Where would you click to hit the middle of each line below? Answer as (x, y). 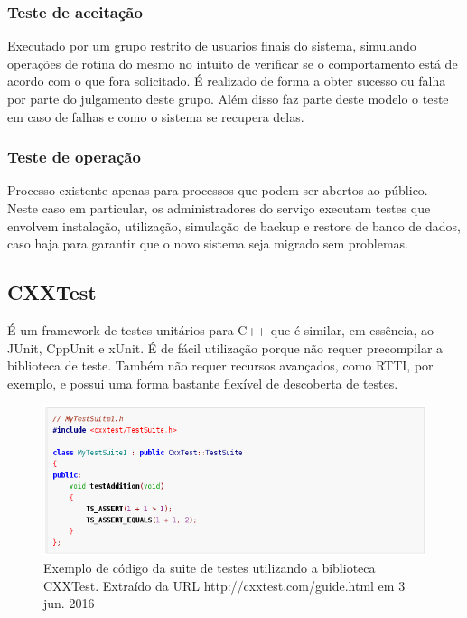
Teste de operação (74, 157)
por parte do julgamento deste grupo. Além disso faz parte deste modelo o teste (228, 98)
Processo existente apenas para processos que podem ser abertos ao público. (218, 190)
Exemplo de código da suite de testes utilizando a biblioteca (210, 568)
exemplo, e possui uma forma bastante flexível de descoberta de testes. (203, 383)
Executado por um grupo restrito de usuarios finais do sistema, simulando (212, 46)
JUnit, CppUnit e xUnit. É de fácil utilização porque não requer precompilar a (225, 347)
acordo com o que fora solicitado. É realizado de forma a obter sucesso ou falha (227, 81)
